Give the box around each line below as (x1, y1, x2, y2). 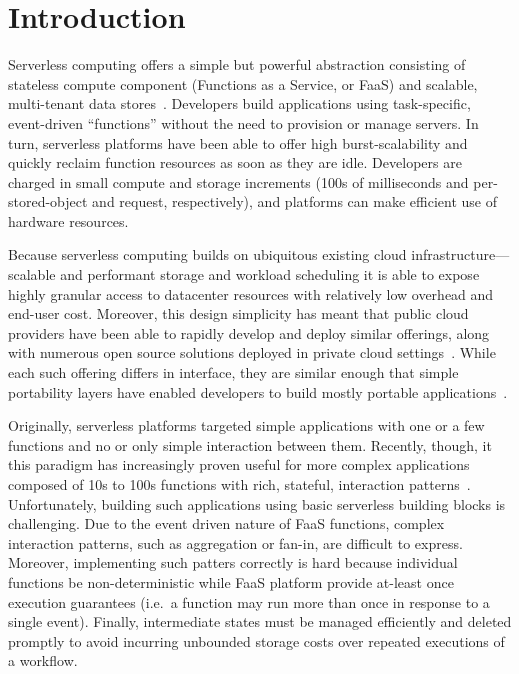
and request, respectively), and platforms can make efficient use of (92, 191, 497, 212)
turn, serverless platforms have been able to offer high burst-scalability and (8, 132, 468, 153)
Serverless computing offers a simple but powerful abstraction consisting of (8, 54, 466, 75)
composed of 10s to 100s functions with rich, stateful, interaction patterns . (8, 474, 471, 494)
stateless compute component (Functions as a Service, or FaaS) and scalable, (8, 73, 478, 94)
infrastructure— (411, 244, 510, 265)
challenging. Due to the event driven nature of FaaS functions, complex (8, 513, 445, 534)
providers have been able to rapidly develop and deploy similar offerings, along (8, 322, 490, 343)
